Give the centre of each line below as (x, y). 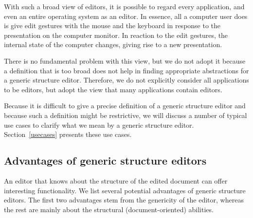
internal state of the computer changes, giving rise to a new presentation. (113, 44)
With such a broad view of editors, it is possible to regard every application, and (124, 6)
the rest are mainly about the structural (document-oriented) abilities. (109, 209)
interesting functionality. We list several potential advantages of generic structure (125, 190)
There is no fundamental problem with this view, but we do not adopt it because (125, 60)
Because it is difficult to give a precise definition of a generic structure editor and (125, 106)
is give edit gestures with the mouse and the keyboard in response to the (112, 25)
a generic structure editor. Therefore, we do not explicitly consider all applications (126, 80)
